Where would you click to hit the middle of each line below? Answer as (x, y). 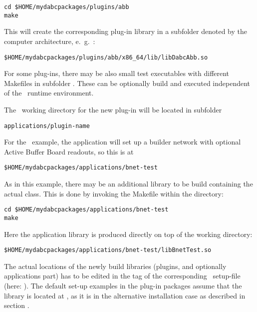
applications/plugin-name (47, 126)
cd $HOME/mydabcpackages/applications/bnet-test (86, 210)
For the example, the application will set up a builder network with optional (123, 142)
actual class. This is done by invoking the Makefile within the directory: (114, 193)
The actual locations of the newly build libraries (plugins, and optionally (115, 266)
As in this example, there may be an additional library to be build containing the (128, 184)
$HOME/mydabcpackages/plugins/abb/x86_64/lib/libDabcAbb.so (106, 57)
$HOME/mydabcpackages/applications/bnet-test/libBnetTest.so (108, 250)
